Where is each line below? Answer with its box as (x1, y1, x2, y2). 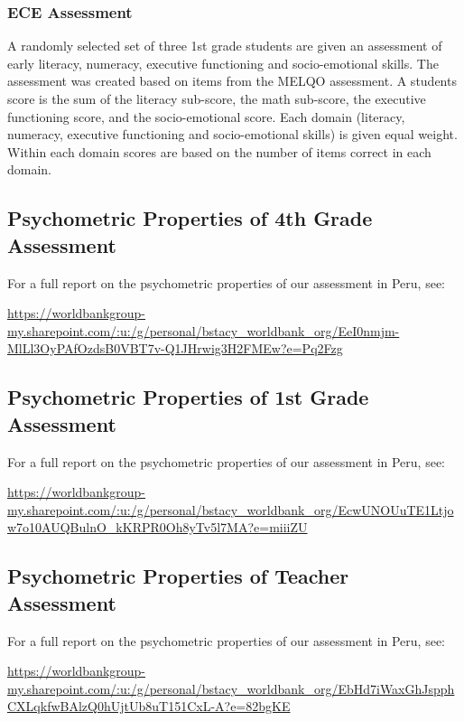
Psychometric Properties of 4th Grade (7, 204, 373, 232)
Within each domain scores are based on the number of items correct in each (7, 142, 432, 161)
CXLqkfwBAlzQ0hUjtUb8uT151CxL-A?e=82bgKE (7, 697, 291, 716)
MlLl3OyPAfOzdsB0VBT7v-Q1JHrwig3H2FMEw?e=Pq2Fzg (7, 339, 343, 358)
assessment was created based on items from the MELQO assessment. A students (7, 71, 457, 90)
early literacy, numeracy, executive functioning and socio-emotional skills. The (7, 53, 439, 72)
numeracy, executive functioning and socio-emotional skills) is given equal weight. (7, 125, 458, 144)
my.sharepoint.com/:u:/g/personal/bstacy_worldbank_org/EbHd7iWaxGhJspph (7, 679, 455, 698)
